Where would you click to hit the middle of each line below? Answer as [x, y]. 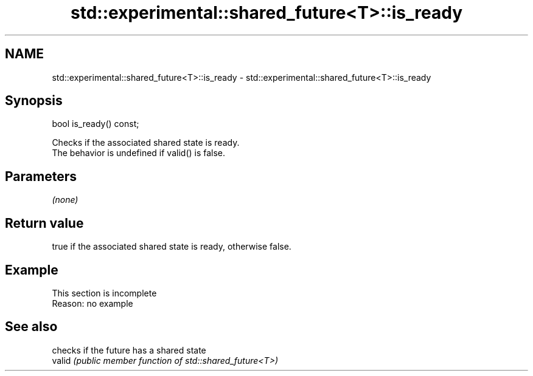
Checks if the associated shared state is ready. [146, 143]
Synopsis [34, 101]
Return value [44, 223]
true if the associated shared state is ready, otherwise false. [172, 247]
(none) [65, 200]
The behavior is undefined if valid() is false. [139, 153]
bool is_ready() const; [96, 124]
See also [31, 327]
